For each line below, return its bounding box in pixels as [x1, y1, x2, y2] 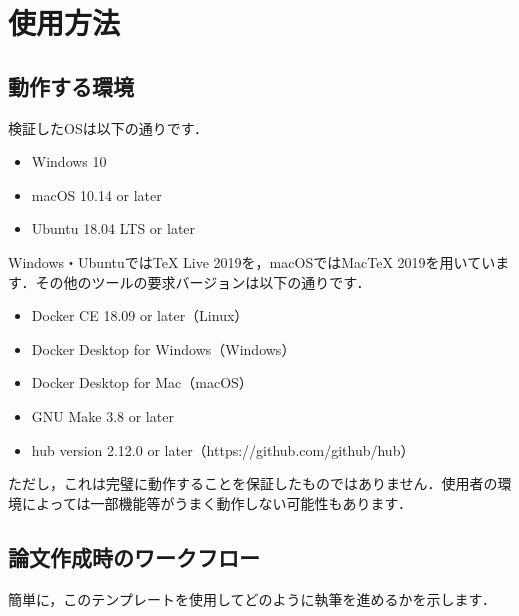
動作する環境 [8, 70, 134, 101]
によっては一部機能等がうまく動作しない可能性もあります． [21, 492, 413, 513]
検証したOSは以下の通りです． [8, 117, 209, 138]
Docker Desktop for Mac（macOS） [31, 372, 253, 393]
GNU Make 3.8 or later [31, 405, 174, 426]
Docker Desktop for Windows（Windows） [31, 338, 296, 359]
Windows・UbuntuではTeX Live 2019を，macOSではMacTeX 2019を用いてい [8, 251, 496, 272]
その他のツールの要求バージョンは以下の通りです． [35, 271, 371, 292]
